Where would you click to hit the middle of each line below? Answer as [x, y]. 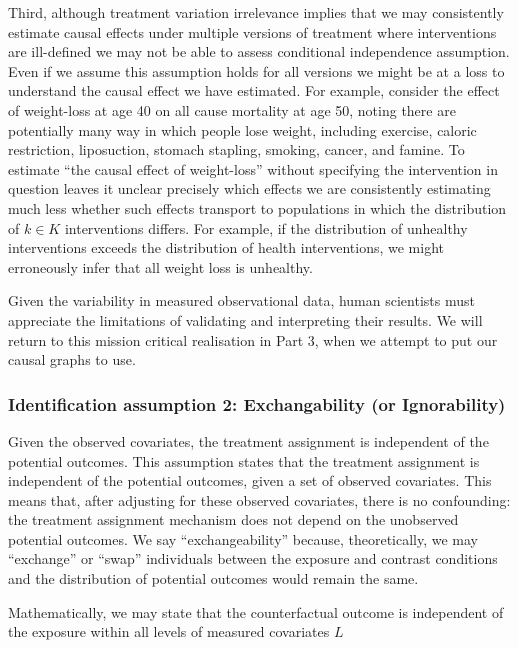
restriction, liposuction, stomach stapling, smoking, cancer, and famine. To [236, 149]
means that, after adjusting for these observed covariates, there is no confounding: [259, 499]
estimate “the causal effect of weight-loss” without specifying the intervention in [253, 168]
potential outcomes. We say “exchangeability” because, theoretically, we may [243, 538]
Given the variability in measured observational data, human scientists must [241, 300]
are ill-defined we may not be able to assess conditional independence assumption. [259, 51]
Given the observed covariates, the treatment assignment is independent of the [248, 440]
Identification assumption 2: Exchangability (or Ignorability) [257, 403]
